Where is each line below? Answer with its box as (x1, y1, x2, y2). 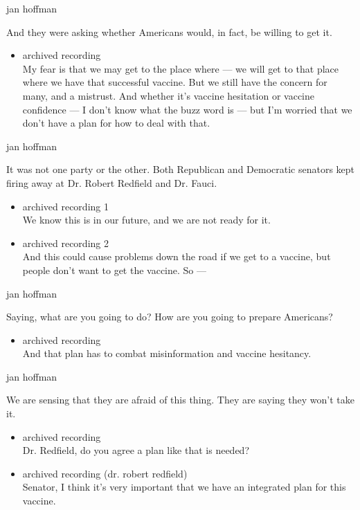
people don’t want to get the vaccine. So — (22, 262, 206, 277)
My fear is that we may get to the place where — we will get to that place (22, 61, 339, 75)
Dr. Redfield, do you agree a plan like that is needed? (22, 443, 250, 457)
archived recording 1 (22, 199, 109, 213)
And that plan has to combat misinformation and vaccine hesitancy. (22, 346, 312, 361)
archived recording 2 (22, 235, 109, 250)
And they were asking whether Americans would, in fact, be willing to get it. (6, 24, 332, 39)
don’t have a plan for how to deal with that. (22, 116, 210, 130)
